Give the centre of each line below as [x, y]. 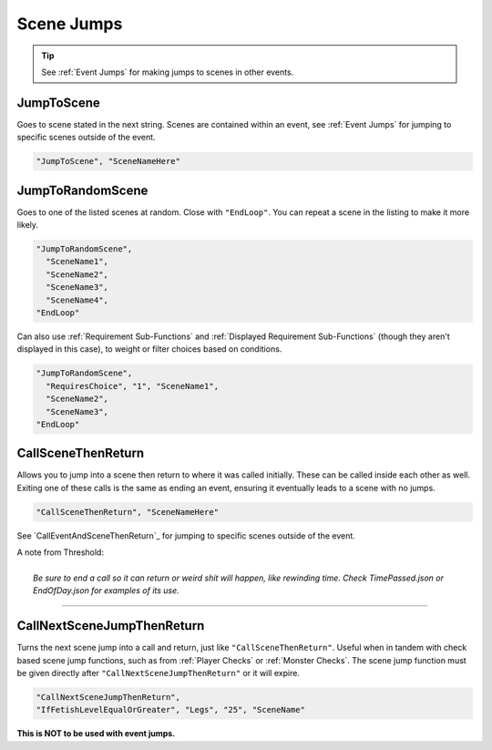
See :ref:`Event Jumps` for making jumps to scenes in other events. [168, 72]
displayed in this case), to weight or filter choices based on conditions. [149, 349]
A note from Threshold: [61, 552]
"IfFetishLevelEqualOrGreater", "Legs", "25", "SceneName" [170, 710]
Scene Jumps [70, 24]
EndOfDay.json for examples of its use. [106, 591]
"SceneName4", [77, 300]
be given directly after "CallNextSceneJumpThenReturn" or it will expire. [159, 673]
